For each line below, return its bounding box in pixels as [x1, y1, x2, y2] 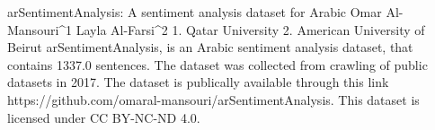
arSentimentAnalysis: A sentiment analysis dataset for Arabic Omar [7, 3, 382, 21]
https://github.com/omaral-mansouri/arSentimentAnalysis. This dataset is [7, 90, 420, 108]
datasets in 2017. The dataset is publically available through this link [7, 73, 389, 91]
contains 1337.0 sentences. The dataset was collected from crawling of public [7, 55, 428, 74]
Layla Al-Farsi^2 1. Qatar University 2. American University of [75, 20, 425, 39]
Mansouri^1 [7, 20, 73, 39]
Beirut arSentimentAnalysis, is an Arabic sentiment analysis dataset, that [7, 38, 413, 56]
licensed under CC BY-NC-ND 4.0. [7, 108, 200, 126]
